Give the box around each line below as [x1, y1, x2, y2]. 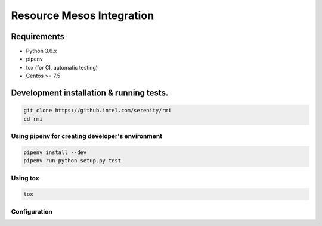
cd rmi [23, 115, 43, 122]
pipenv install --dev [23, 149, 87, 156]
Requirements [11, 32, 65, 42]
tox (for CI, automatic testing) [26, 64, 98, 71]
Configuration [11, 207, 53, 215]
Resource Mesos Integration [11, 9, 154, 22]
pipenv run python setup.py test [23, 158, 122, 164]
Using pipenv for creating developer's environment [11, 131, 163, 140]
